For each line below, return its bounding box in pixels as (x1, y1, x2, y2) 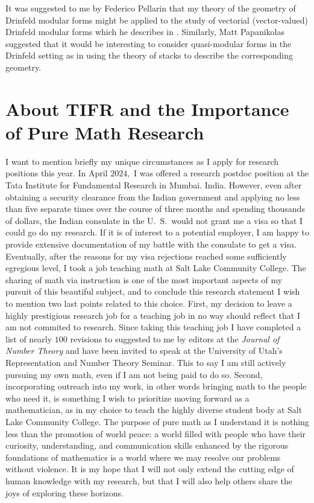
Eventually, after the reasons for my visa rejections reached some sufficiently (5, 249, 287, 262)
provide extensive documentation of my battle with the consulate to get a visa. (5, 238, 297, 251)
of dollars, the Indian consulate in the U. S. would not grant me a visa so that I (5, 214, 303, 226)
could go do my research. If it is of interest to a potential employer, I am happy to (5, 226, 309, 239)
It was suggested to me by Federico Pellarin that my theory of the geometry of (5, 2, 296, 14)
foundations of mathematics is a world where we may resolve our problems (5, 450, 281, 463)
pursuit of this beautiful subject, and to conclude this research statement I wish (5, 285, 300, 298)
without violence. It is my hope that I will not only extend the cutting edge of (5, 463, 294, 475)
